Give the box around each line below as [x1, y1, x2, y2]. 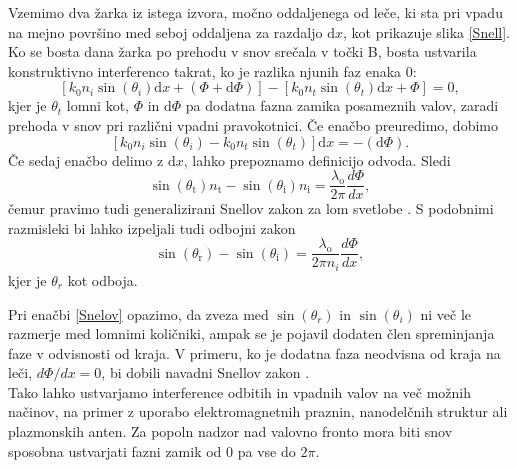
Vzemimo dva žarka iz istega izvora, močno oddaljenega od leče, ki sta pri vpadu [8, 2, 503, 22]
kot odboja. [67, 269, 138, 290]
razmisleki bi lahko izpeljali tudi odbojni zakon [8, 217, 296, 238]
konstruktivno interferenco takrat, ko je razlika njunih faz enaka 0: [8, 60, 417, 81]
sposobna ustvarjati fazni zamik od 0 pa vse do [8, 440, 296, 461]
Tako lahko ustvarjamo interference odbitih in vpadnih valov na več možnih [8, 381, 472, 402]
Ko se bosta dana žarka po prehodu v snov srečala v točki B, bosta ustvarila [8, 41, 477, 62]
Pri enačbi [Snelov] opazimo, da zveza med [8, 303, 269, 324]
